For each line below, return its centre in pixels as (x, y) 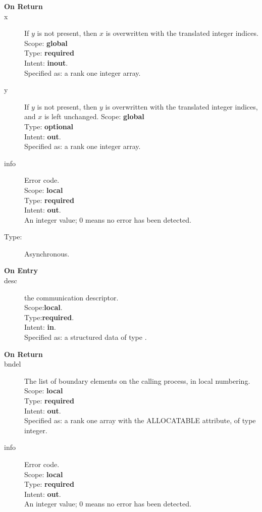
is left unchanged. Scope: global (94, 116)
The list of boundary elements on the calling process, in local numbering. (137, 380)
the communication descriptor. (71, 297)
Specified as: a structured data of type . (86, 337)
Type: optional (49, 126)
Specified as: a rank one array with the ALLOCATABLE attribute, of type (140, 420)
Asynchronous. (47, 253)
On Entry (21, 270)
